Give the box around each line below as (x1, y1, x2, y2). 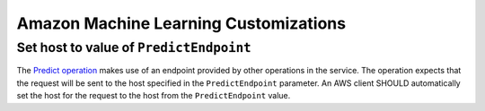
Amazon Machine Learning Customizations (16, 13, 346, 33)
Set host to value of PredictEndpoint (16, 39, 251, 55)
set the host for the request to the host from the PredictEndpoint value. (16, 90, 291, 101)
